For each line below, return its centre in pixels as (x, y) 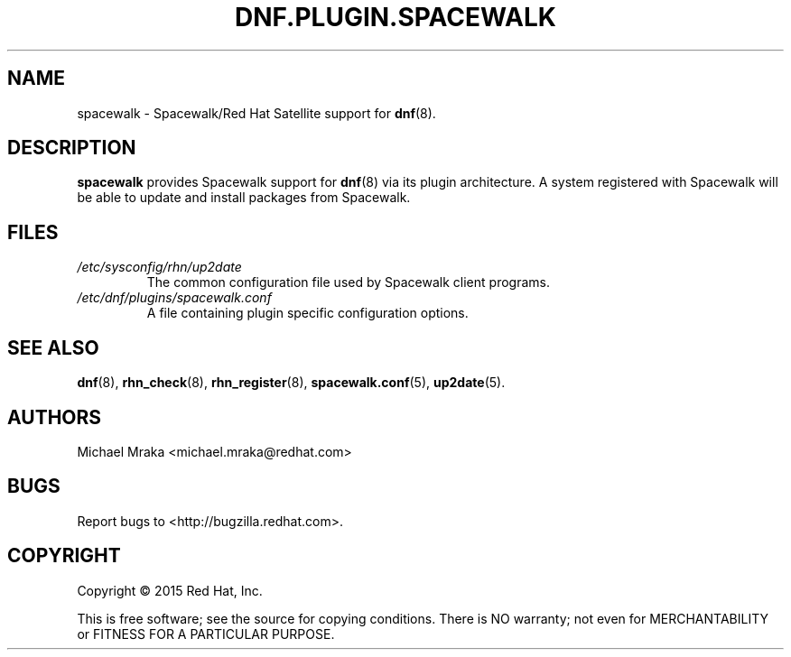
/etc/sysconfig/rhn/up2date (159, 267)
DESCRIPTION (72, 148)
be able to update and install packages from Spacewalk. (244, 198)
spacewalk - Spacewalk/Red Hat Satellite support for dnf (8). (256, 113)
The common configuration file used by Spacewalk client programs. (348, 282)
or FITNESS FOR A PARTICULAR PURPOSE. (206, 634)
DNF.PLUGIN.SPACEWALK (395, 17)
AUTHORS (55, 417)
